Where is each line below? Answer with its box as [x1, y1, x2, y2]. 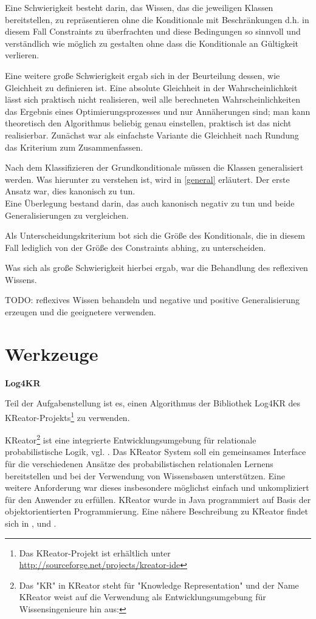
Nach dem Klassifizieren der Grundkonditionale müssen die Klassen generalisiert [5, 161, 304, 174]
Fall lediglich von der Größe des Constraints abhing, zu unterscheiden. [5, 241, 266, 253]
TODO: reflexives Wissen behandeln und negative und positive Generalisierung [5, 293, 300, 306]
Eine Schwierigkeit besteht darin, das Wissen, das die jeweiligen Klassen [5, 1, 273, 13]
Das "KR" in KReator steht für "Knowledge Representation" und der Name [19, 578, 299, 591]
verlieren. [5, 49, 39, 61]
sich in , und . [5, 517, 57, 530]
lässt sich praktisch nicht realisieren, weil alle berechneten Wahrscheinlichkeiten [5, 93, 300, 106]
